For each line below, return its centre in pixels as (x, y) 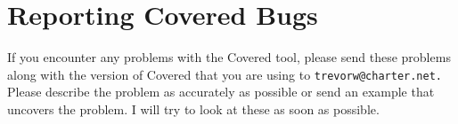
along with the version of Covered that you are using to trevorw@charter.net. (225, 74)
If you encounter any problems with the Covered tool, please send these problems (229, 57)
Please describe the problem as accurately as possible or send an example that (221, 92)
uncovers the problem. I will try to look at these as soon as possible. (193, 108)
